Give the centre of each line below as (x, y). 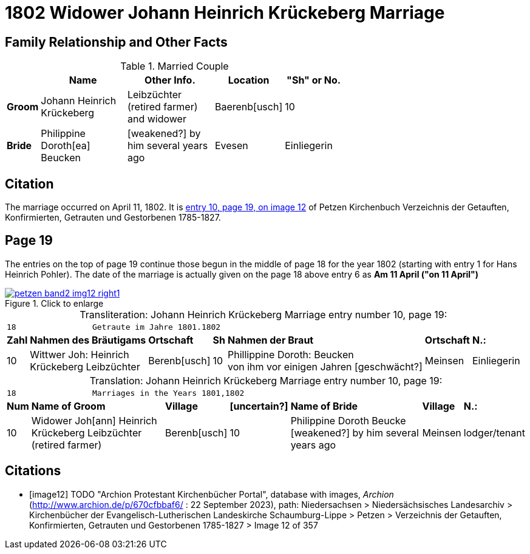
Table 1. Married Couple (175, 66)
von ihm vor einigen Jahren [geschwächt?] (325, 366)
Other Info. (170, 80)
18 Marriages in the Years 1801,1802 (126, 393)
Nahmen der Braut (270, 340)
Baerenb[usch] (249, 107)
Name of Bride (324, 406)
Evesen (231, 146)
